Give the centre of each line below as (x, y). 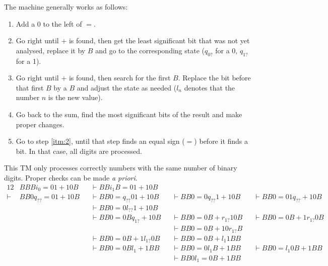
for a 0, (226, 50)
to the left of (62, 23)
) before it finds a (221, 141)
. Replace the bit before (214, 78)
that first (30, 87)
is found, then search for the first (120, 78)
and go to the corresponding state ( (150, 50)
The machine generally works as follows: (66, 7)
